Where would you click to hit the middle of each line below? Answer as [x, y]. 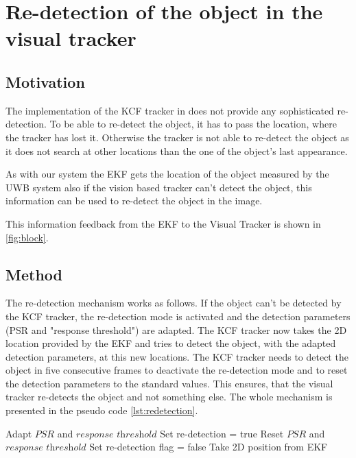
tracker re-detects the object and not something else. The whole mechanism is [169, 397]
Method [34, 274]
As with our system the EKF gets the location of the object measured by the [167, 174]
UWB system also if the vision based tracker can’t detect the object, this [159, 187]
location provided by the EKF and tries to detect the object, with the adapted [171, 343]
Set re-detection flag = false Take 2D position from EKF [209, 447]
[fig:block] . [27, 237]
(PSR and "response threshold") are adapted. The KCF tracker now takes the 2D [176, 329]
